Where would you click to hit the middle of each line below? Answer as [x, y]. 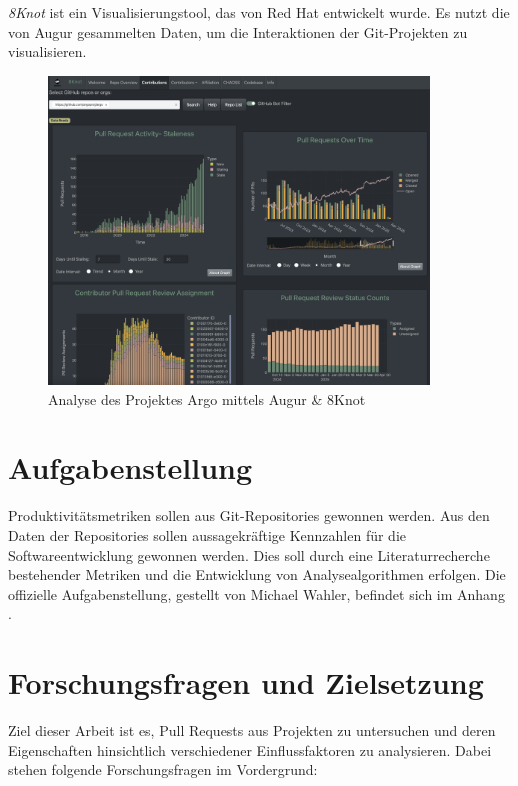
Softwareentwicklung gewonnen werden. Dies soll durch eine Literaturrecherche [249, 554]
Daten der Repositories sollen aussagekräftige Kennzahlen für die [207, 534]
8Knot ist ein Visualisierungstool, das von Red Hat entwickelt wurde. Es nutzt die [259, 12]
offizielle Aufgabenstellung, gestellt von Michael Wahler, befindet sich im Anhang [256, 593]
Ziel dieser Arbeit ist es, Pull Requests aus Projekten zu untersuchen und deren [252, 730]
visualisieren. [47, 51]
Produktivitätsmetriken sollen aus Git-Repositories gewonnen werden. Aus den [249, 515]
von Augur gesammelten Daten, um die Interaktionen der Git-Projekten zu [238, 31]
